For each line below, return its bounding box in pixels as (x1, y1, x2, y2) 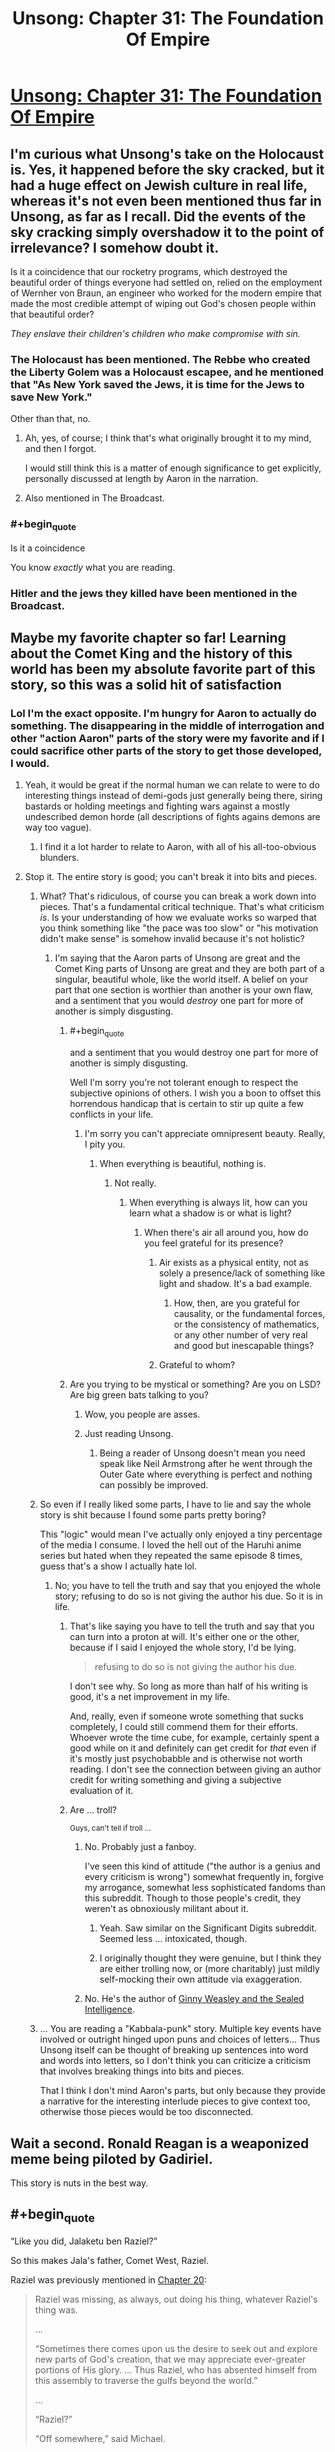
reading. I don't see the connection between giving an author (69, 1763, 322, 1776)
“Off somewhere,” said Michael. (34, 2433, 166, 2445)
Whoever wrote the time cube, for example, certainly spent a (69, 1732, 320, 1744)
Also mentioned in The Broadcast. (24, 492, 165, 504)
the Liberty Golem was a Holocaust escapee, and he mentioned (10, 365, 324, 379)
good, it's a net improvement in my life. (69, 1691, 230, 1703)
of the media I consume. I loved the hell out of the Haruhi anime (39, 1539, 302, 1551)
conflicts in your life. (69, 1108, 154, 1121)
